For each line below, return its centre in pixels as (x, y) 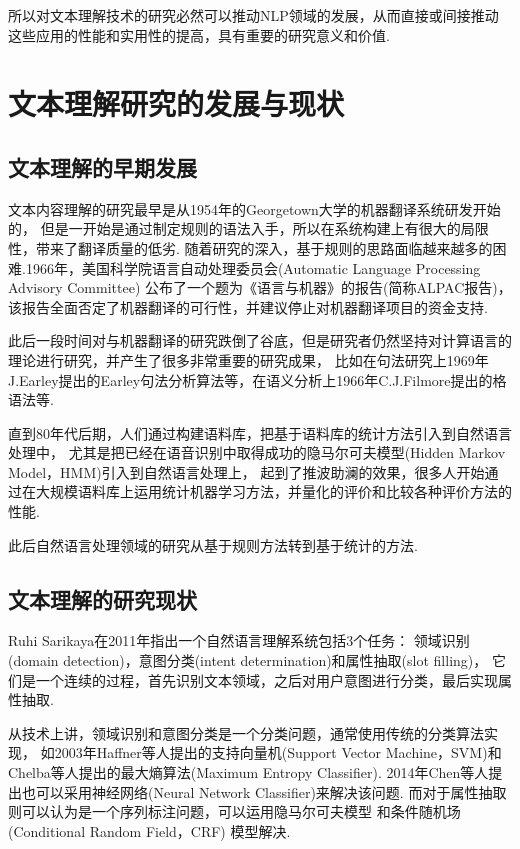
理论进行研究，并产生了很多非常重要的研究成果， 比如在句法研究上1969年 (248, 359)
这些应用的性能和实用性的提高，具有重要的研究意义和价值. (199, 34)
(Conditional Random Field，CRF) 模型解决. (149, 830)
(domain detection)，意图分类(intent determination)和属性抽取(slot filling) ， (248, 660)
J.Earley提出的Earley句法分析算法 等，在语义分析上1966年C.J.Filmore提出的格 (257, 379)
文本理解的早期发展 (102, 166)
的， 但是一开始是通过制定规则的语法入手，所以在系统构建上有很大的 (234, 228)
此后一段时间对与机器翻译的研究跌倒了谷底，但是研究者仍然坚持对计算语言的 (260, 340)
